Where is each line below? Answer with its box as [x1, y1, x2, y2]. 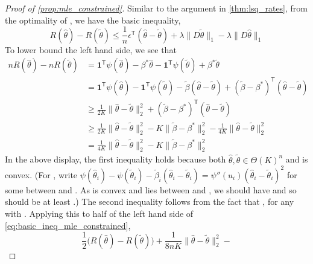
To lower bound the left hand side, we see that [5, 43, 177, 56]
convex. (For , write [5, 168, 78, 181]
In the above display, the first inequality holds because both [5, 153, 226, 166]
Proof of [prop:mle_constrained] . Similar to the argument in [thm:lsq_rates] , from [5, 2, 308, 14]
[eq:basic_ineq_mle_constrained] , [5, 219, 131, 231]
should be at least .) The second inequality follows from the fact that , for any [5, 195, 294, 208]
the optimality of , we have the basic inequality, [5, 13, 181, 26]
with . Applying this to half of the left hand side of [5, 207, 194, 219]
